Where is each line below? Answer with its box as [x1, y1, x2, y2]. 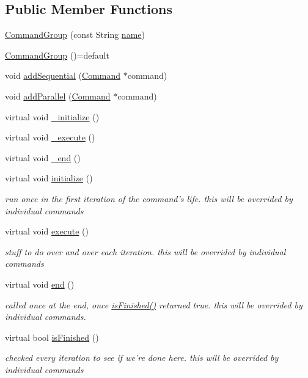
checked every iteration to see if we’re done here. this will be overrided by [5, 351, 279, 364]
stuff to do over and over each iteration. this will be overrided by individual [5, 245, 286, 258]
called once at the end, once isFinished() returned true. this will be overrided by [5, 298, 302, 311]
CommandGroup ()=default [5, 48, 109, 61]
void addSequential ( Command [5, 69, 121, 82]
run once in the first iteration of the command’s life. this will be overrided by [5, 192, 293, 205]
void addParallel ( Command [5, 89, 111, 102]
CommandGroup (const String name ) [5, 28, 145, 41]
